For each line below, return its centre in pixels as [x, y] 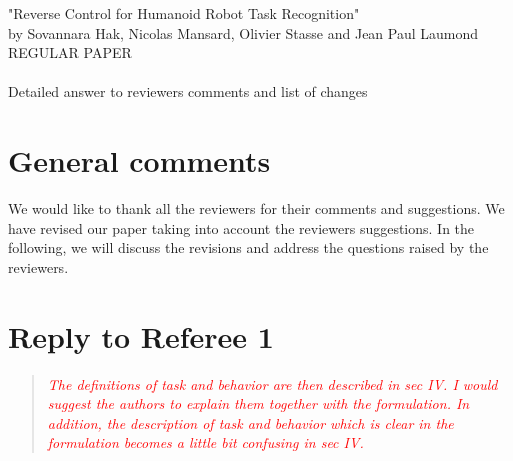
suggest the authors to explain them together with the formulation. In [258, 403]
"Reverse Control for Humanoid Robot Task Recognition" [184, 13]
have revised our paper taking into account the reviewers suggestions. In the [241, 227]
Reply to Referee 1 [141, 335]
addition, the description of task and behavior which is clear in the [250, 422]
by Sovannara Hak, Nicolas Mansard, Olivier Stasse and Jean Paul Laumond [243, 32]
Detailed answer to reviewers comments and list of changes [188, 91]
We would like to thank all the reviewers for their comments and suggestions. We [256, 208]
